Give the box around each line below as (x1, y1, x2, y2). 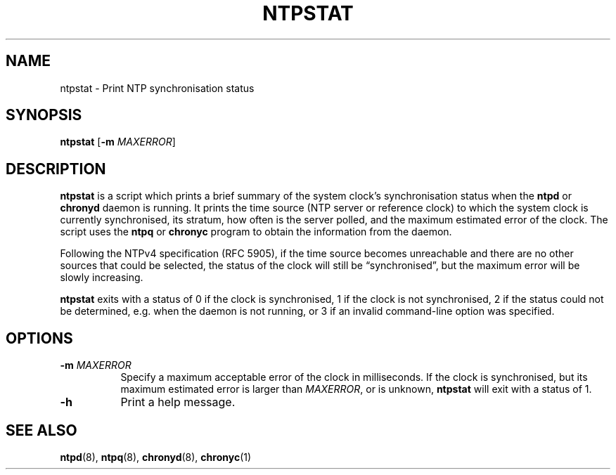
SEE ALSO (6, 421, 77, 439)
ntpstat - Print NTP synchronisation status (60, 82, 255, 94)
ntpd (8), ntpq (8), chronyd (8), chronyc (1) (60, 450, 252, 463)
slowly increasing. (60, 271, 143, 284)
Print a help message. (120, 395, 236, 410)
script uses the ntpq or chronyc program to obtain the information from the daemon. (60, 226, 452, 238)
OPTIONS (6, 329, 73, 347)
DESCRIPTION (6, 160, 106, 178)
